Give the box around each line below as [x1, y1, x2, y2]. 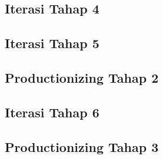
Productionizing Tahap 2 [5, 68, 159, 86]
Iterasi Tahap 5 [5, 34, 99, 52]
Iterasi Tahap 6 [5, 103, 99, 121]
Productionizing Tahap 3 [5, 137, 159, 155]
